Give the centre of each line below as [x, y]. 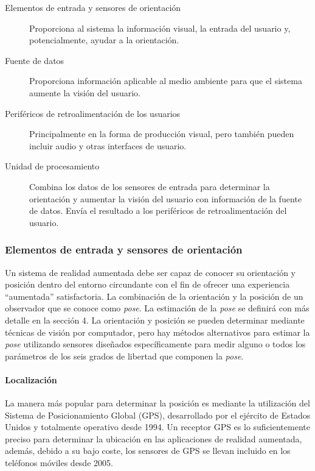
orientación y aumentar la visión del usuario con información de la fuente [165, 198]
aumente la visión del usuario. [85, 92]
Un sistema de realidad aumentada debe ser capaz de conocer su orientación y [150, 272]
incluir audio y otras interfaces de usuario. [108, 145]
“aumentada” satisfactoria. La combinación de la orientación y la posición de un [154, 296]
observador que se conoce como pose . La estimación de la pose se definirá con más [157, 308]
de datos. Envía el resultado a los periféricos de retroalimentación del [158, 211]
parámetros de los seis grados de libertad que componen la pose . [124, 356]
